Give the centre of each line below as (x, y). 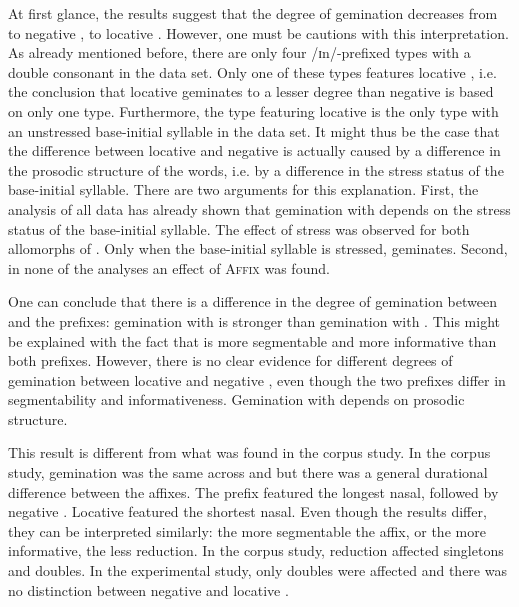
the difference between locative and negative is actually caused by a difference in (254, 150)
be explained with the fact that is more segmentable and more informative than (252, 340)
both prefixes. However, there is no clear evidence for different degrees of (230, 360)
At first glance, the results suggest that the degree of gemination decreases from (253, 13)
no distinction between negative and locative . (148, 589)
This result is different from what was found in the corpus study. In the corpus (249, 452)
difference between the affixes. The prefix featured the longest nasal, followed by (253, 491)
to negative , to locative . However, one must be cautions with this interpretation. (258, 32)
